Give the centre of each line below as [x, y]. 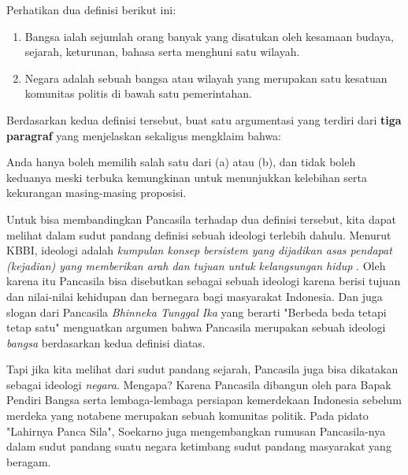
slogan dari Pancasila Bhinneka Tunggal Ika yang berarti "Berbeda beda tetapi [197, 312]
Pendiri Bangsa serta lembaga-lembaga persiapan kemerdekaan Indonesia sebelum [204, 400]
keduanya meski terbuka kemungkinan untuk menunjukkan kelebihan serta [187, 177]
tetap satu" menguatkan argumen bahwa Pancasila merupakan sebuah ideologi [196, 327]
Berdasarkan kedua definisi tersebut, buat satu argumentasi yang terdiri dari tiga [204, 119]
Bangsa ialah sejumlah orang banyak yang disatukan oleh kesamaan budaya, [209, 36]
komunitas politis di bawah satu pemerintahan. [138, 93]
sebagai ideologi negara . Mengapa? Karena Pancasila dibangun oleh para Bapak [199, 384]
